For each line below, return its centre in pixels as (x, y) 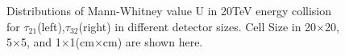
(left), (51, 26)
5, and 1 (41, 42)
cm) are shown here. (153, 42)
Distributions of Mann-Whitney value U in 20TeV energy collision (169, 10)
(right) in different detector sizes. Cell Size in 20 (197, 26)
